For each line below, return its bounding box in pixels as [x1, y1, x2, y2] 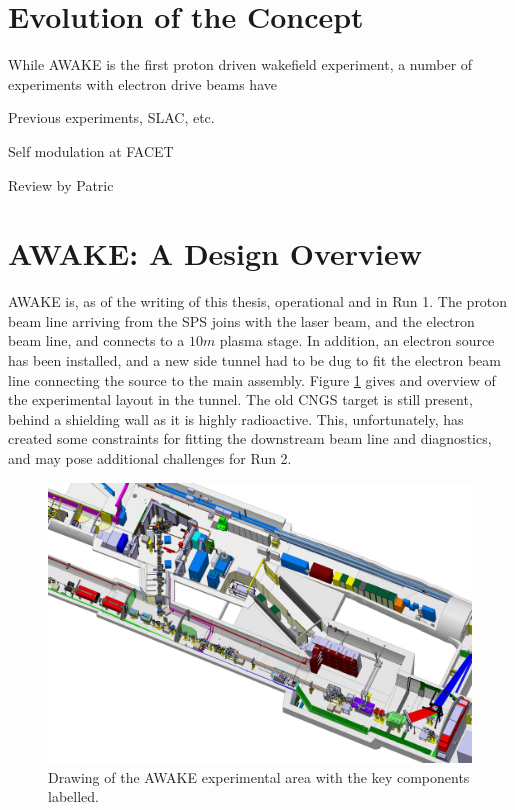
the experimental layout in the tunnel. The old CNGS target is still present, [8, 389, 473, 410]
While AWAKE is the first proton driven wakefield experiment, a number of [8, 54, 473, 75]
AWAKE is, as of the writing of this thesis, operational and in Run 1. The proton [8, 291, 508, 312]
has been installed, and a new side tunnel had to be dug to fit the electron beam [8, 350, 501, 370]
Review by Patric [8, 174, 114, 195]
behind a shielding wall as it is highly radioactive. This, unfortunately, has [8, 408, 464, 429]
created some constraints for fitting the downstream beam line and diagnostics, [8, 428, 492, 449]
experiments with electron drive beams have [8, 73, 277, 94]
